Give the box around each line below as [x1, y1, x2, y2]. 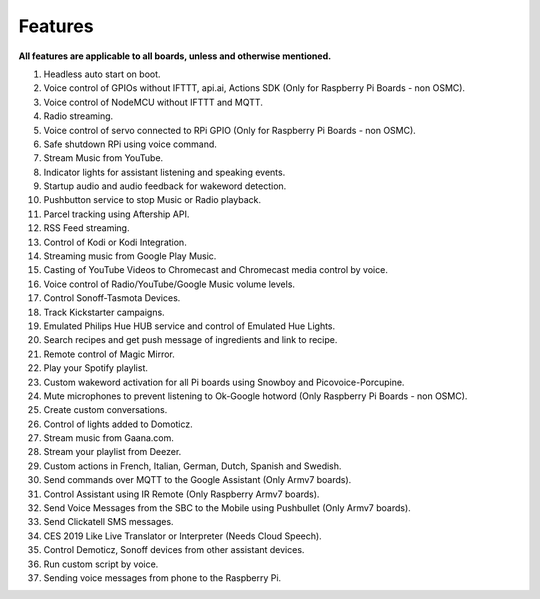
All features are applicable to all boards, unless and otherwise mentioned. [18, 50, 332, 62]
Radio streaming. [43, 110, 114, 122]
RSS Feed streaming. [43, 222, 130, 234]
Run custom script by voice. [43, 558, 159, 570]
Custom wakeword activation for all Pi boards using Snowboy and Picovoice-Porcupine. [43, 376, 405, 388]
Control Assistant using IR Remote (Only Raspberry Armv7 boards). [43, 488, 320, 500]
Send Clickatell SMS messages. [43, 516, 174, 528]
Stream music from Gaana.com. [43, 432, 175, 444]
